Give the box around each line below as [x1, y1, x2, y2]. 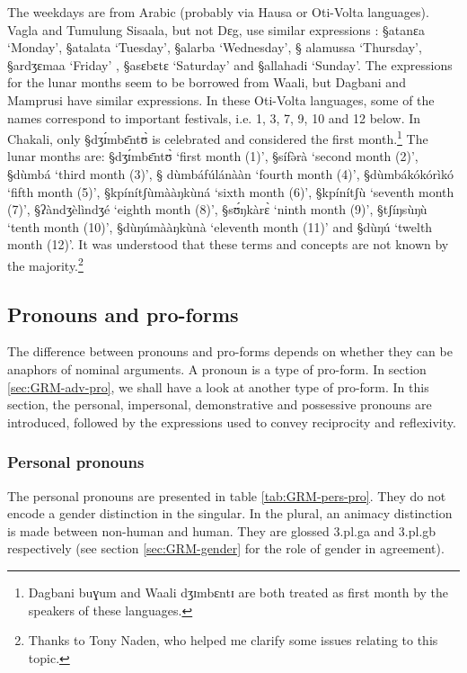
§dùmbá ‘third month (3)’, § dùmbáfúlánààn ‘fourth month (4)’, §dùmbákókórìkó [7, 165, 454, 183]
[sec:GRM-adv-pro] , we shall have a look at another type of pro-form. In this [7, 377, 429, 396]
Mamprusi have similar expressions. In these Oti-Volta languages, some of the [7, 90, 435, 109]
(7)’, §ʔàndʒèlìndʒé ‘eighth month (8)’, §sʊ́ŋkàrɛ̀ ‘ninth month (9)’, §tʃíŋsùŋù [7, 200, 427, 219]
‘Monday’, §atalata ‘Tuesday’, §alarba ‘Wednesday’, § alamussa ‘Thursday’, [7, 38, 422, 57]
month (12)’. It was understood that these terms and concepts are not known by [7, 235, 449, 254]
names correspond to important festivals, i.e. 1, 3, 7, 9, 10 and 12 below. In [7, 108, 421, 127]
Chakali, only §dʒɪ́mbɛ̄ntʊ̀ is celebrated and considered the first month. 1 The [7, 127, 428, 148]
